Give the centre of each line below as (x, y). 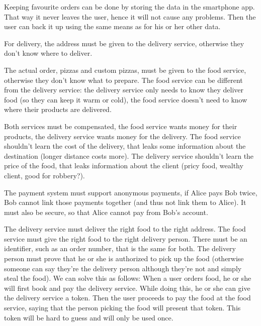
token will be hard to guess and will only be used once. (89, 317)
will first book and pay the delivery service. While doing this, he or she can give (127, 288)
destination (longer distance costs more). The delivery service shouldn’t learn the (129, 155)
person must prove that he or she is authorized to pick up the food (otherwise (124, 258)
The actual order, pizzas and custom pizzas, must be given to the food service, (125, 70)
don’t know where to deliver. (48, 53)
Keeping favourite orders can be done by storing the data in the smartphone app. (129, 7)
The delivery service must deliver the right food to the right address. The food (125, 229)
